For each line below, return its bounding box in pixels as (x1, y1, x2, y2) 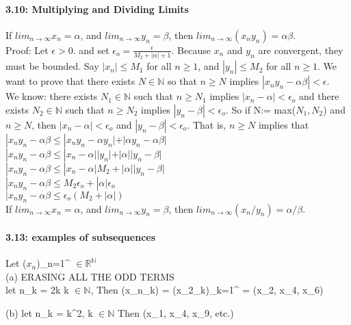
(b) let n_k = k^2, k (5, 306, 93, 320)
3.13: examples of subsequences (5, 230, 156, 244)
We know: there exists (5, 89, 98, 103)
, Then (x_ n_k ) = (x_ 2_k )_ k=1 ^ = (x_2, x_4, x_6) (90, 283, 324, 297)
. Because (171, 42, 211, 57)
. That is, (187, 117, 226, 131)
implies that (258, 117, 309, 131)
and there (299, 89, 339, 103)
